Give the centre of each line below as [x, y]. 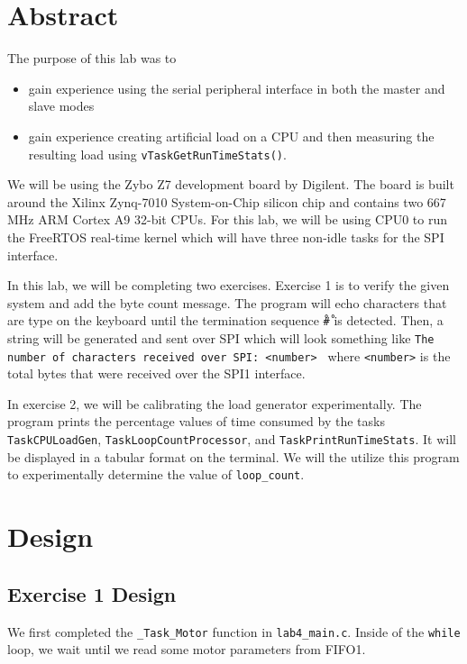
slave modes [61, 106]
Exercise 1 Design [92, 593]
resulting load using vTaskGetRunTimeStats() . [157, 154]
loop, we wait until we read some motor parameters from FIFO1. [187, 649]
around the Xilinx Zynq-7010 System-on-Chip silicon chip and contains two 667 [227, 201]
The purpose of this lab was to [92, 58]
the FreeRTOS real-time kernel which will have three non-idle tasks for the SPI [226, 236]
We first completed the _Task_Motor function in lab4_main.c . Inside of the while [234, 631]
